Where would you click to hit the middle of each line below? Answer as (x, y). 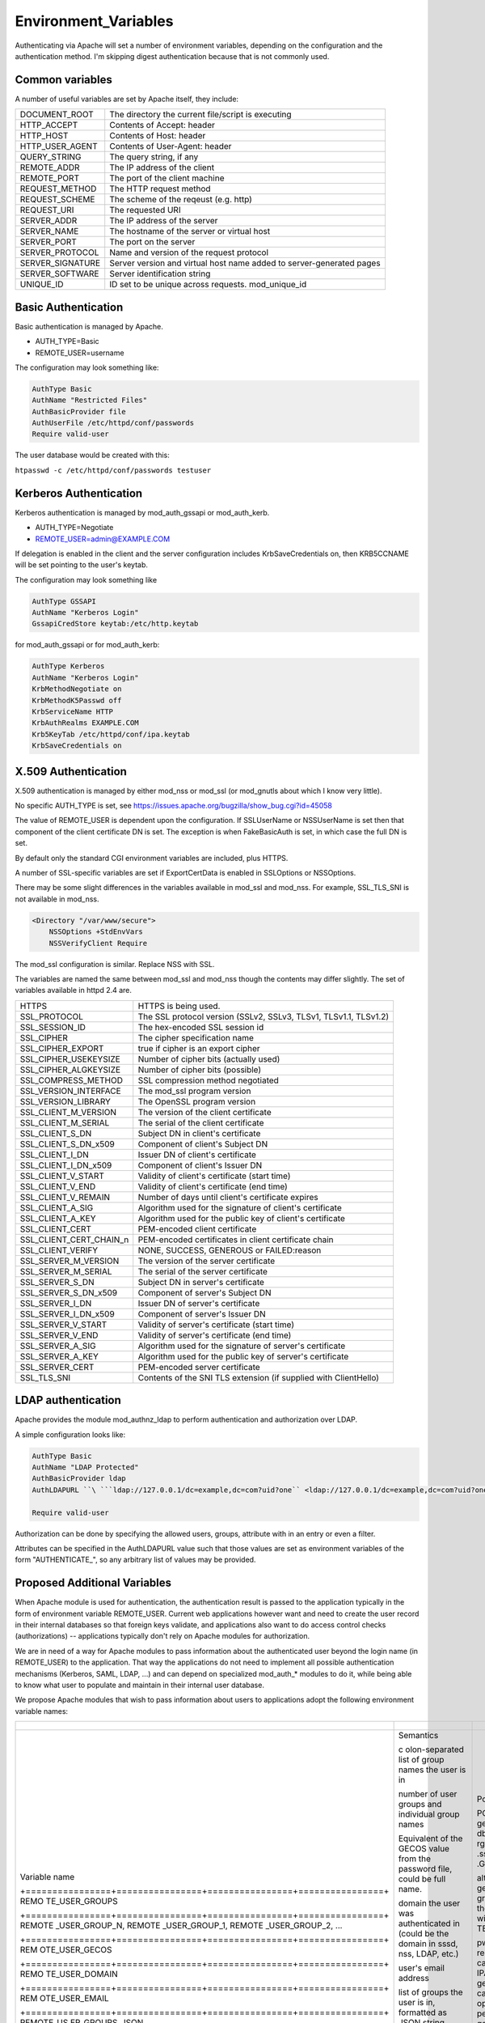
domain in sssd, (428, 1944)
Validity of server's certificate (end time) (215, 1335)
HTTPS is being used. (179, 1006)
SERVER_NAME (49, 231)
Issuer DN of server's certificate (199, 1303)
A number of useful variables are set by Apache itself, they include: (127, 99)
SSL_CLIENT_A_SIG (57, 1207)
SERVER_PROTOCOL (59, 252)
